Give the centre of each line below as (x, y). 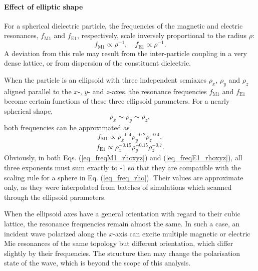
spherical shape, (29, 110)
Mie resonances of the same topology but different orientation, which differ (119, 243)
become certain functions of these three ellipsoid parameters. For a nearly (117, 101)
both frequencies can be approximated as (67, 127)
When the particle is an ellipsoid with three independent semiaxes (105, 79)
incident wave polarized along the (55, 233)
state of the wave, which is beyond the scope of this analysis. (97, 263)
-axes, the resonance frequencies (158, 91)
